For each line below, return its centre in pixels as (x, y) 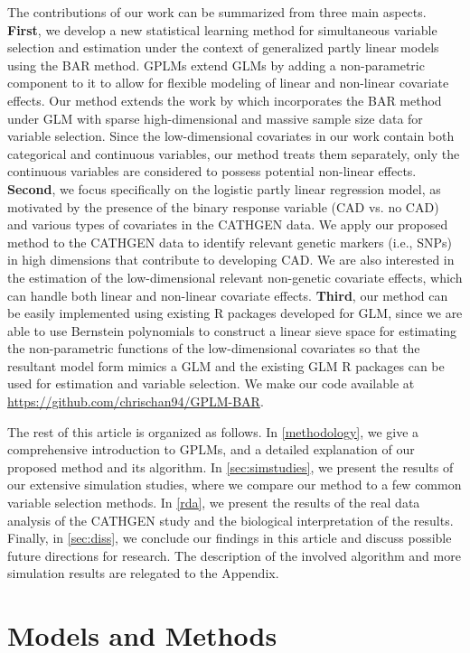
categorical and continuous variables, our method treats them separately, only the (234, 153)
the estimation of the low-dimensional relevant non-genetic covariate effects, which (235, 277)
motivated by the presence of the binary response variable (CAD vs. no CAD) (223, 206)
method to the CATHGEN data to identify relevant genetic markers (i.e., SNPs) (230, 242)
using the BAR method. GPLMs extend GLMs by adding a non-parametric (216, 65)
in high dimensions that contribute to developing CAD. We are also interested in (231, 260)
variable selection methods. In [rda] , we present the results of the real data (214, 503)
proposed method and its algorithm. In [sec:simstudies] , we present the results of (230, 466)
